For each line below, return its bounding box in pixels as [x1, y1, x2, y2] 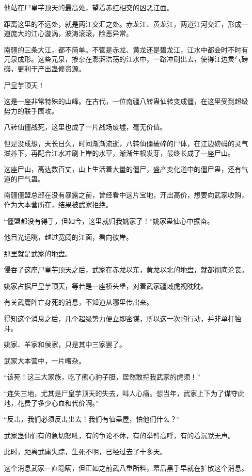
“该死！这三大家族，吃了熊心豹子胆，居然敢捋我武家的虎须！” [4, 372, 201, 382]
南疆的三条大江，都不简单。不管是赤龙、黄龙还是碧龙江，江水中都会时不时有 [4, 44, 248, 54]
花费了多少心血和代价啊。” [17, 397, 99, 408]
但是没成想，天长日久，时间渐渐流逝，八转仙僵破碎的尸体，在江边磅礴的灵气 [4, 138, 248, 148]
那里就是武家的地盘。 [4, 248, 72, 258]
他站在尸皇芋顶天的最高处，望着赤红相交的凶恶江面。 [4, 2, 173, 12]
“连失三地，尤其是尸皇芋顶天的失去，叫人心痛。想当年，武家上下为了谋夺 [4, 388, 238, 398]
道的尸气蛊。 [4, 173, 45, 183]
